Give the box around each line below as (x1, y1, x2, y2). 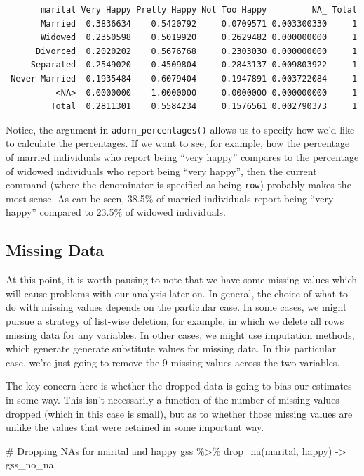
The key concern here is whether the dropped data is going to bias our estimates (6, 378, 352, 393)
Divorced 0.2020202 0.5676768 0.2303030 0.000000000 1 (35, 46, 358, 56)
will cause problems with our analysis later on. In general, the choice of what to (6, 285, 349, 300)
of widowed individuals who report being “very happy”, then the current (6, 163, 317, 178)
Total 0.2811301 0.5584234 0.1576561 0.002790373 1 (50, 101, 358, 112)
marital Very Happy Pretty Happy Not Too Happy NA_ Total (41, 5, 358, 15)
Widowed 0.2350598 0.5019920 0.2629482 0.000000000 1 (41, 32, 358, 43)
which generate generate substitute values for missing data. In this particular (6, 341, 337, 356)
